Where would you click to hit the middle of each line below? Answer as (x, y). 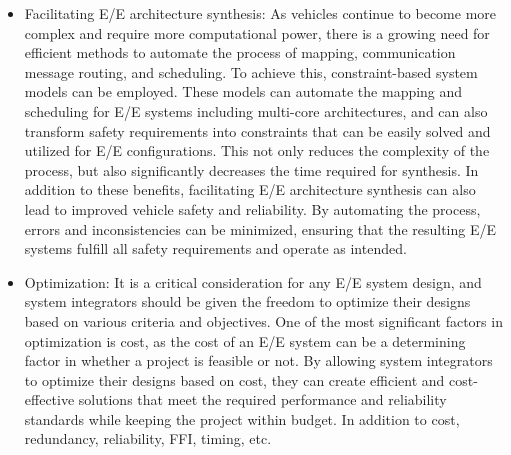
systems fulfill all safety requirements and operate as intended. (215, 248)
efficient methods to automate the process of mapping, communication (240, 52)
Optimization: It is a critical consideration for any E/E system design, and (253, 281)
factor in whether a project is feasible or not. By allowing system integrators (258, 360)
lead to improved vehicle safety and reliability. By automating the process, (252, 208)
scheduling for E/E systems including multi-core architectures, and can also (256, 110)
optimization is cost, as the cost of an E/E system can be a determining (245, 340)
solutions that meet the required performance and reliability (262, 399)
